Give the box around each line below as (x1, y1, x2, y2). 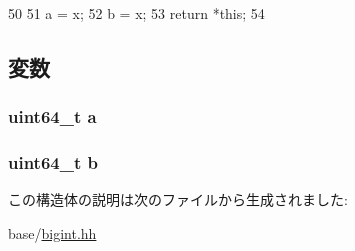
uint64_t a (8, 104, 97, 129)
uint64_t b (8, 150, 98, 175)
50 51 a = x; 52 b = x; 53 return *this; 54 (8, 3, 265, 23)
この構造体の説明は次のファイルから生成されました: (8, 189, 348, 210)
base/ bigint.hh (8, 223, 97, 244)
